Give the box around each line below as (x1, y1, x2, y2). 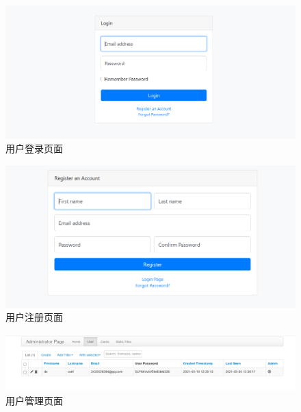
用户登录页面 (5, 141, 63, 156)
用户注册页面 (5, 310, 63, 324)
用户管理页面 (5, 393, 63, 407)
